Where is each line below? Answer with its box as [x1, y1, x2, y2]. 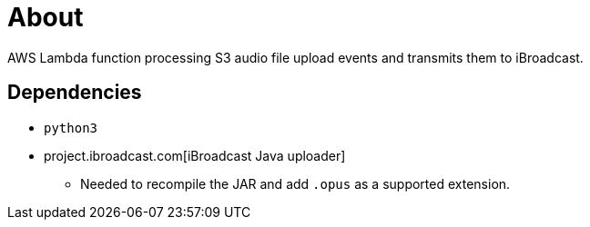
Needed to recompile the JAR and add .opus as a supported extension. [80, 175, 511, 192]
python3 [44, 120, 98, 135]
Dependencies [7, 81, 142, 104]
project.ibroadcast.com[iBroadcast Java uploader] [44, 147, 346, 163]
